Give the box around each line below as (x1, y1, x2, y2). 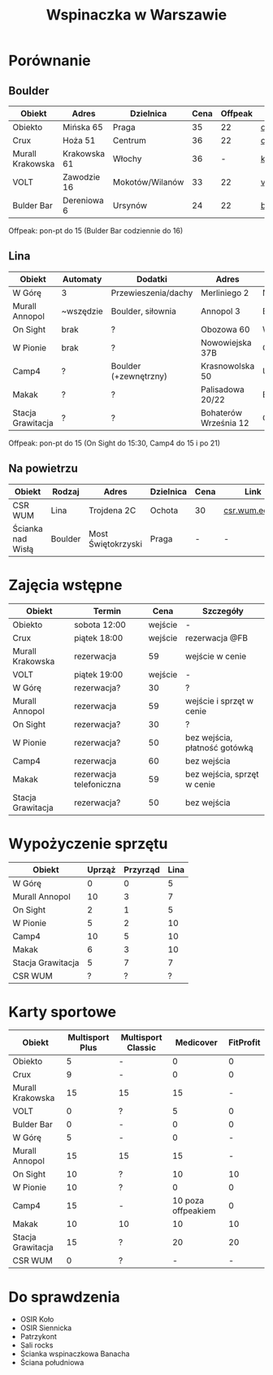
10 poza (171, 1195, 205, 1207)
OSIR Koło (19, 1315, 54, 1325)
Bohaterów (200, 407, 242, 418)
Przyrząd (123, 864, 160, 875)
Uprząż (87, 864, 116, 875)
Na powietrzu (8, 462, 79, 476)
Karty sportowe (8, 1003, 117, 1021)
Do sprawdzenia (8, 1287, 120, 1306)
